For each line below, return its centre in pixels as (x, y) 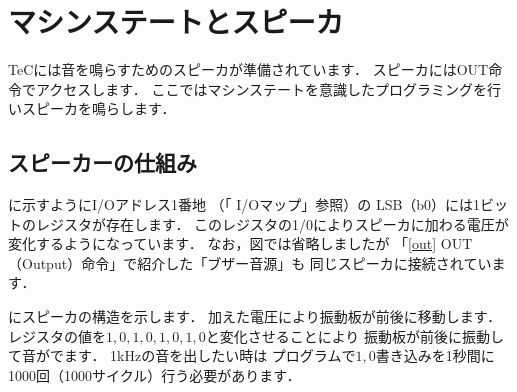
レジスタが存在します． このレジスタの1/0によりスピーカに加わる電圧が (272, 223)
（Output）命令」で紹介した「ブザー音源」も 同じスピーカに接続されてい (250, 262)
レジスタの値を (57, 335)
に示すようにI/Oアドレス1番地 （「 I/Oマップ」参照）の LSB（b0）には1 (244, 204)
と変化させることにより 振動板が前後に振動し (355, 335)
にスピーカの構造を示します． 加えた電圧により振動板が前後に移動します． (255, 316)
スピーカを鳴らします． (98, 108)
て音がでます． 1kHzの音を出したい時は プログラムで (182, 355)
